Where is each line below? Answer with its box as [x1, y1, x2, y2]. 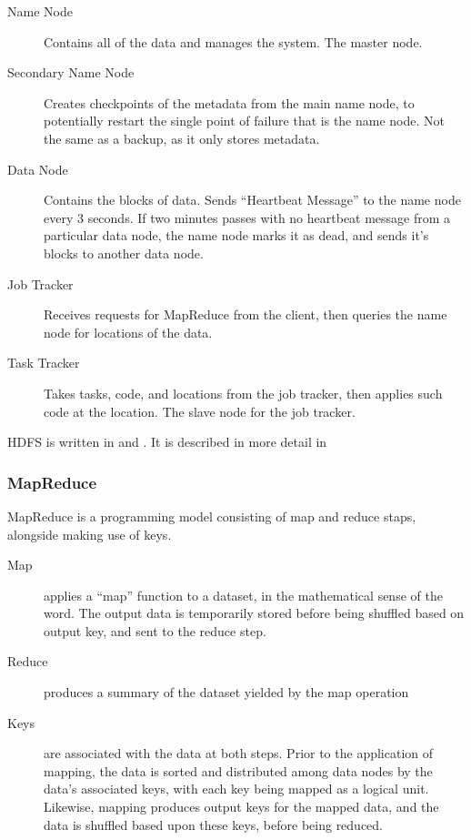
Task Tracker [7, 353, 80, 372]
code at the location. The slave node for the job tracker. [44, 401, 356, 420]
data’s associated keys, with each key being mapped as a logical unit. [44, 779, 429, 798]
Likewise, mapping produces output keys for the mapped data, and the [44, 797, 439, 816]
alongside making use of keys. [7, 524, 172, 543]
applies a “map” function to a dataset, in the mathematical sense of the [44, 585, 443, 604]
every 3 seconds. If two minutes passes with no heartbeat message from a [44, 207, 451, 227]
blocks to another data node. [44, 243, 204, 262]
